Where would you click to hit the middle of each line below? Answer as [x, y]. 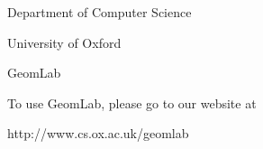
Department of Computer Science [100, 12]
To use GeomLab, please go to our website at [132, 102]
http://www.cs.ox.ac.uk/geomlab [98, 133]
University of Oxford [64, 42]
